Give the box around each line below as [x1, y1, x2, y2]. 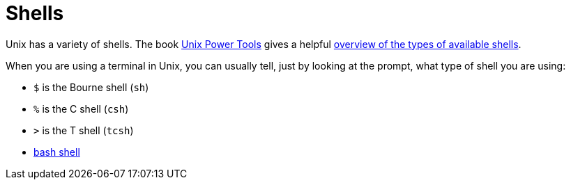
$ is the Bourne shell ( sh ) [33, 81, 149, 93]
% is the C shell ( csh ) [33, 102, 129, 115]
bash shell [33, 145, 80, 158]
